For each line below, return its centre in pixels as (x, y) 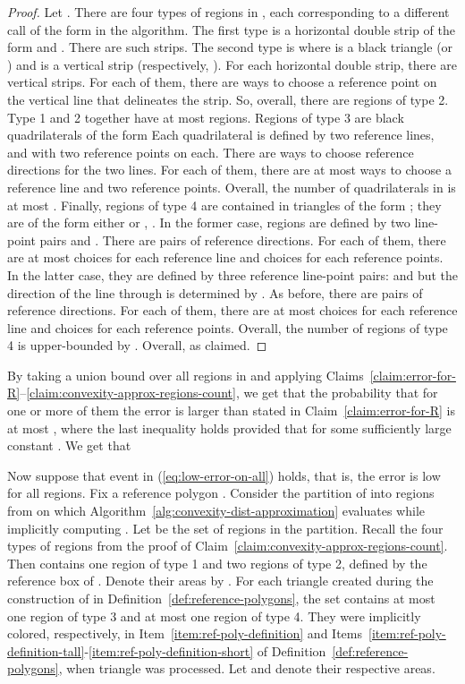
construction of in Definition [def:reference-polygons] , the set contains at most (221, 598)
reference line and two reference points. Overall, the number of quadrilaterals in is (232, 187)
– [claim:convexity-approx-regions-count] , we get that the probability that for (229, 393)
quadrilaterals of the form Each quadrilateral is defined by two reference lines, (221, 135)
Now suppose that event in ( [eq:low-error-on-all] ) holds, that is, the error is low (224, 475)
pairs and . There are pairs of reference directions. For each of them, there (243, 239)
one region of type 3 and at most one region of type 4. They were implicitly (214, 616)
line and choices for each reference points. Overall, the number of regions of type (228, 327)
